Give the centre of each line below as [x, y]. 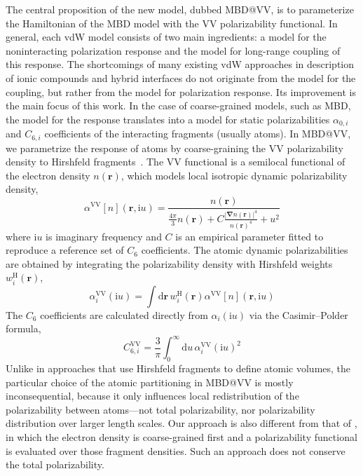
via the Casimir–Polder [299, 314]
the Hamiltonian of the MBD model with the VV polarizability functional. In [172, 23]
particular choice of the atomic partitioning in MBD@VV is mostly [150, 382]
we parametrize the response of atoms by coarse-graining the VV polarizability [174, 148]
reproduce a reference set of [65, 250]
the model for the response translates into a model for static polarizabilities [168, 119]
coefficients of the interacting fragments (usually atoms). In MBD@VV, [198, 134]
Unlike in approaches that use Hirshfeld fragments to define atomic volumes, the [178, 368]
